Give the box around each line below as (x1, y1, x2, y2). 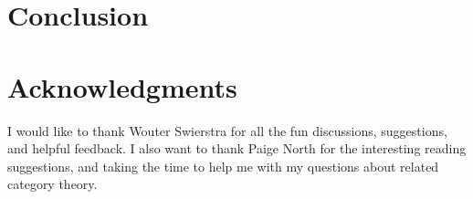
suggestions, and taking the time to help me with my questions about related (7, 156, 439, 175)
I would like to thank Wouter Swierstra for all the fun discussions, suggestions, (7, 120, 447, 140)
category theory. (7, 174, 98, 194)
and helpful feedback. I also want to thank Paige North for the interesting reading (7, 139, 467, 158)
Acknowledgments (7, 68, 237, 105)
